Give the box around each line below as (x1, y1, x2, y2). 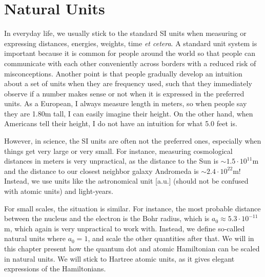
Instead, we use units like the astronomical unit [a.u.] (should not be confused (4, 175, 249, 186)
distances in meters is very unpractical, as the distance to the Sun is (4, 155, 218, 166)
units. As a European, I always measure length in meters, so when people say (4, 98, 247, 109)
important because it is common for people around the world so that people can (4, 48, 255, 58)
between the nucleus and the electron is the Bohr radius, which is (4, 213, 210, 224)
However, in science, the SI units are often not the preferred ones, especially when (4, 135, 261, 146)
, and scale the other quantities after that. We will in (88, 233, 254, 244)
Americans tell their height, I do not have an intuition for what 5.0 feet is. (4, 118, 237, 129)
